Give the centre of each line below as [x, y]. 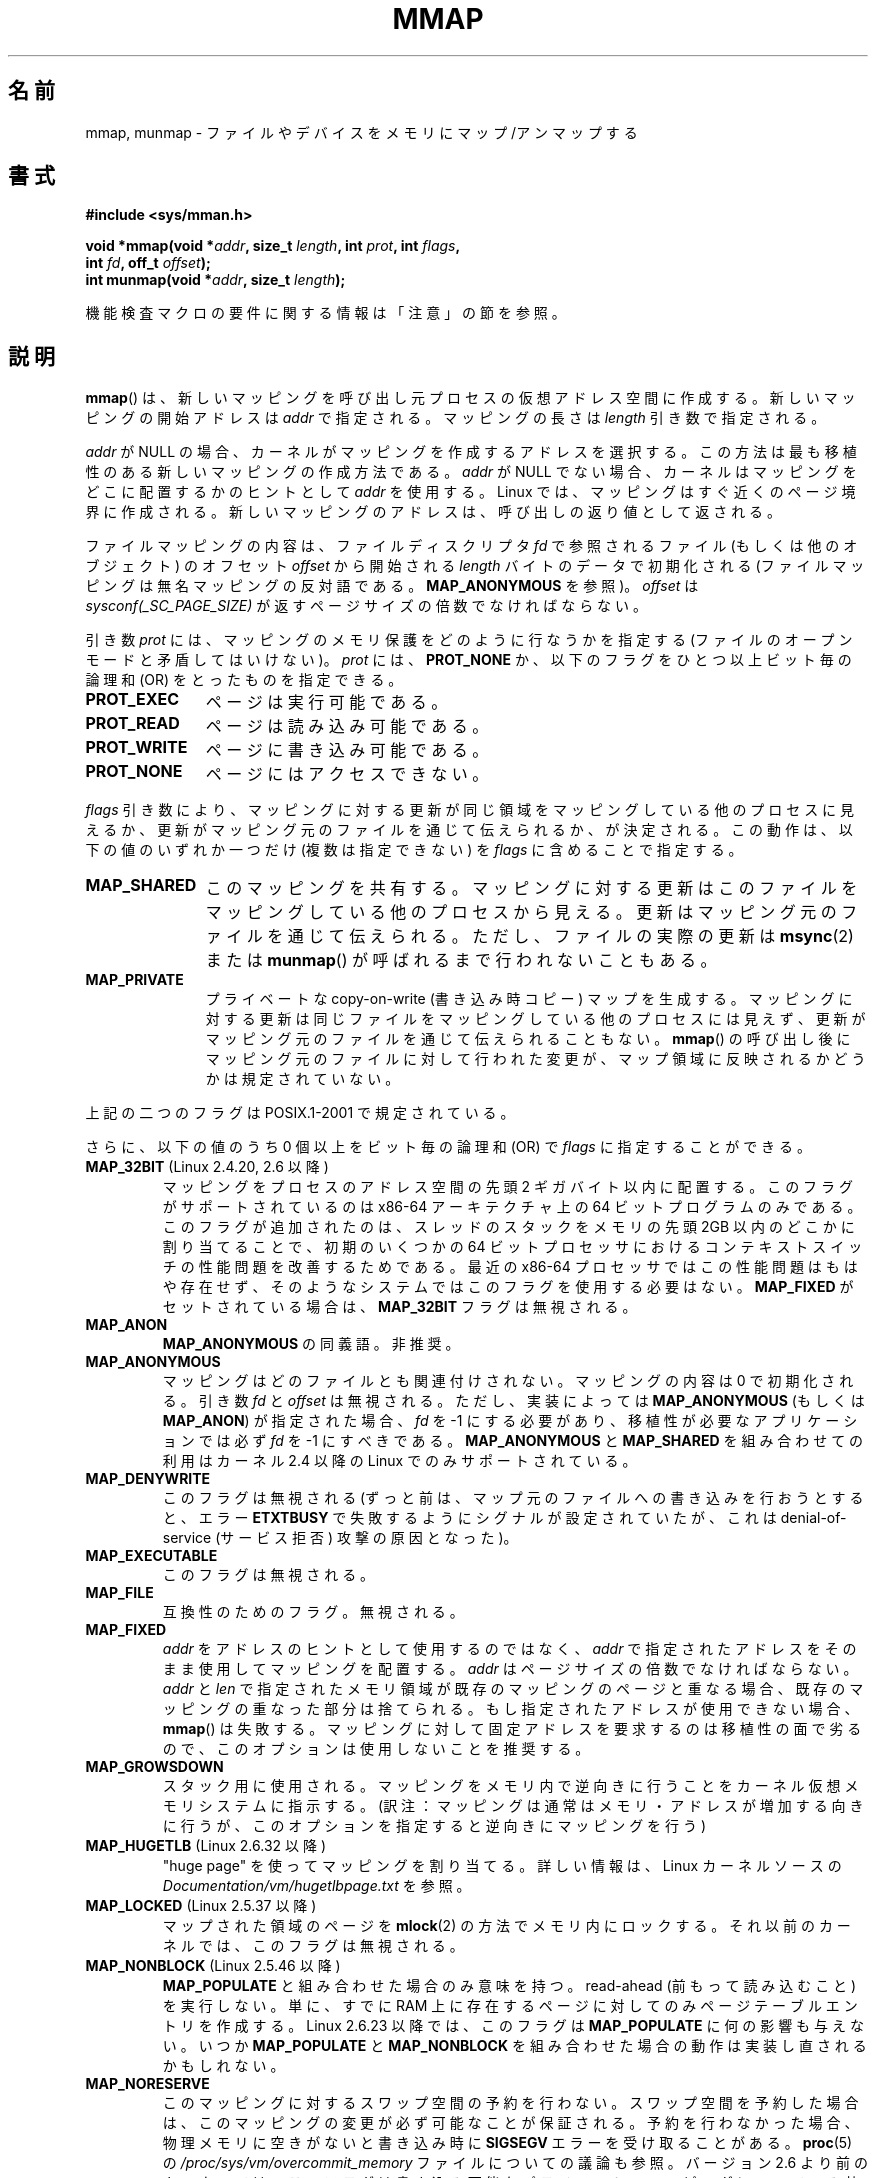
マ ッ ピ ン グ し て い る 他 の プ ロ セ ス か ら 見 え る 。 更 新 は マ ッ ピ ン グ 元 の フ [531, 912]
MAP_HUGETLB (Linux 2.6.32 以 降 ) [206, 1846]
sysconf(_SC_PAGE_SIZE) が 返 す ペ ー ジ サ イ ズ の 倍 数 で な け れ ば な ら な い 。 [366, 606]
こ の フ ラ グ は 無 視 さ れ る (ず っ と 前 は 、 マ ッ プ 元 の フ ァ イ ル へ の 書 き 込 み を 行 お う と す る [513, 1498]
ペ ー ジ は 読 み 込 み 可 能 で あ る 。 [347, 726]
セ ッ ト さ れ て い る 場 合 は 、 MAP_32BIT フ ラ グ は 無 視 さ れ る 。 [399, 1307]
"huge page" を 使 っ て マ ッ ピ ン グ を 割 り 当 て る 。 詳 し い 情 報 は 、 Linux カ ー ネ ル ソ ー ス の [502, 1866]
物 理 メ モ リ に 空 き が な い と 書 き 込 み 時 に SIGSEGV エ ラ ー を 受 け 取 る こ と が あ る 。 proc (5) [507, 2143]
